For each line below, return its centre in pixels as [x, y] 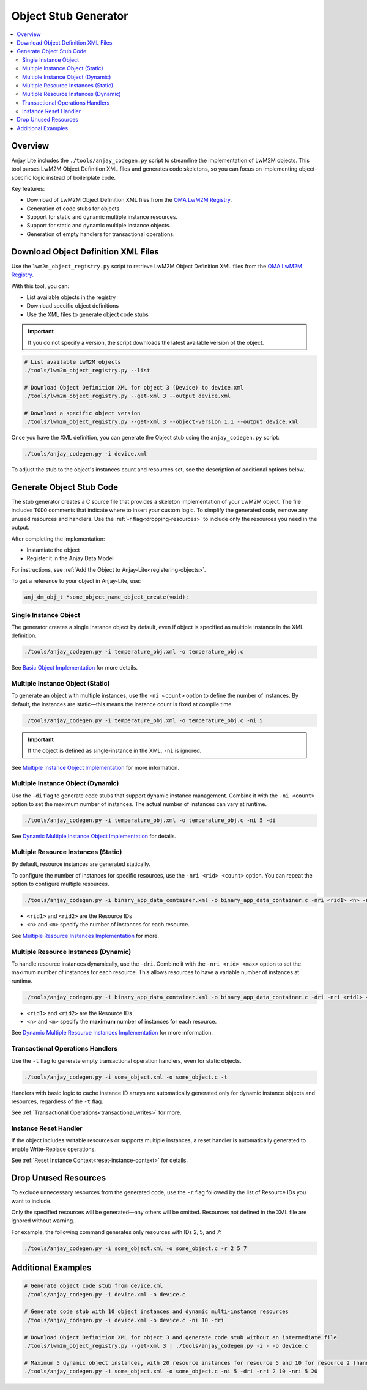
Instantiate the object [53, 550]
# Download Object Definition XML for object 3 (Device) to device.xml [134, 387]
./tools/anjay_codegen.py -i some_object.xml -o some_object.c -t [126, 1077]
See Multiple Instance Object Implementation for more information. [95, 767]
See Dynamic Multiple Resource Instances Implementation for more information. [112, 1033]
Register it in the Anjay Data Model [70, 558]
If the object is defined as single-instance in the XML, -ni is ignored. [115, 751]
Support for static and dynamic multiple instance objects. [99, 226]
